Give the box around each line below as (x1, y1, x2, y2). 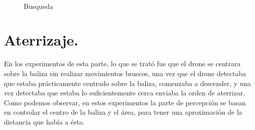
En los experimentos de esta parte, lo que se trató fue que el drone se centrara (4, 58, 241, 69)
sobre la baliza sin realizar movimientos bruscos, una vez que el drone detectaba (4, 68, 246, 78)
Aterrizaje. (4, 30, 79, 50)
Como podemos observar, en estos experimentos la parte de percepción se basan (4, 97, 246, 107)
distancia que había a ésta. (4, 116, 85, 127)
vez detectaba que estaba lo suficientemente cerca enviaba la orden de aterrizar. (4, 87, 245, 98)
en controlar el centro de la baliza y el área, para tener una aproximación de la (4, 107, 243, 117)
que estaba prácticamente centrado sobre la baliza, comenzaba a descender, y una (4, 78, 251, 88)
